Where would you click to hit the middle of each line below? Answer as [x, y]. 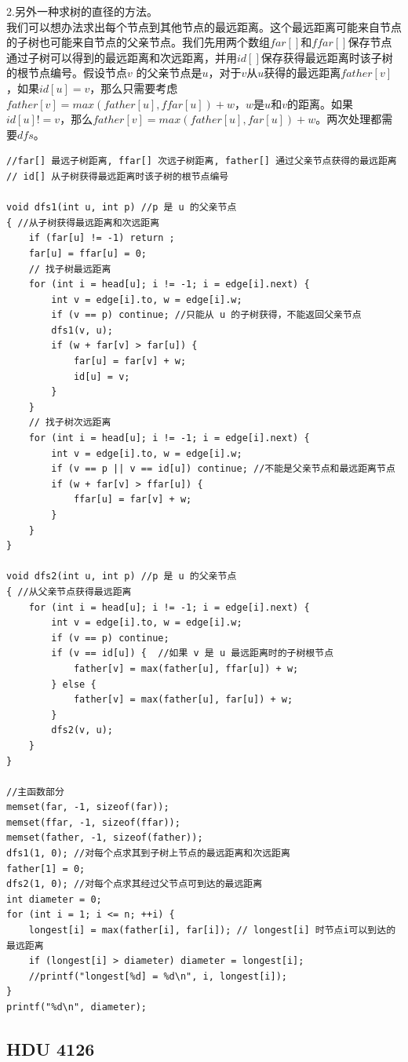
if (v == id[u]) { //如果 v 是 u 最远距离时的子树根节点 [193, 653]
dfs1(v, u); [82, 330]
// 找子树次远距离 [70, 423]
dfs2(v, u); [82, 730]
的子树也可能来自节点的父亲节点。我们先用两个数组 [138, 42]
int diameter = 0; [54, 899]
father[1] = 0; [46, 869]
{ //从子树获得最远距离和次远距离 [83, 223]
